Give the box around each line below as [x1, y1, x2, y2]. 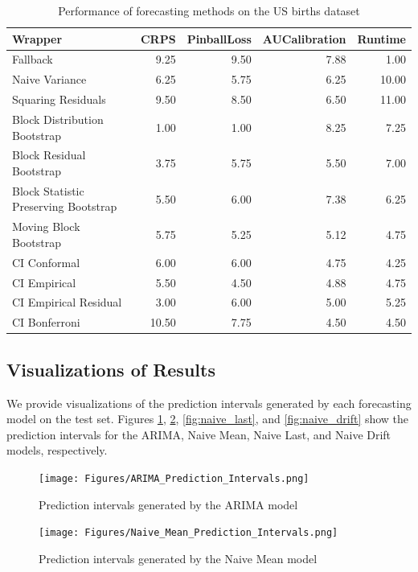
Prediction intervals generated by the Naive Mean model [39, 549, 318, 566]
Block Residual [12, 146, 86, 163]
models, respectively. [6, 442, 108, 459]
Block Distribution [12, 110, 104, 127]
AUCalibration [262, 30, 346, 47]
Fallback [12, 51, 53, 68]
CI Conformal [12, 253, 80, 270]
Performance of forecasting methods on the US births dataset [58, 2, 360, 19]
